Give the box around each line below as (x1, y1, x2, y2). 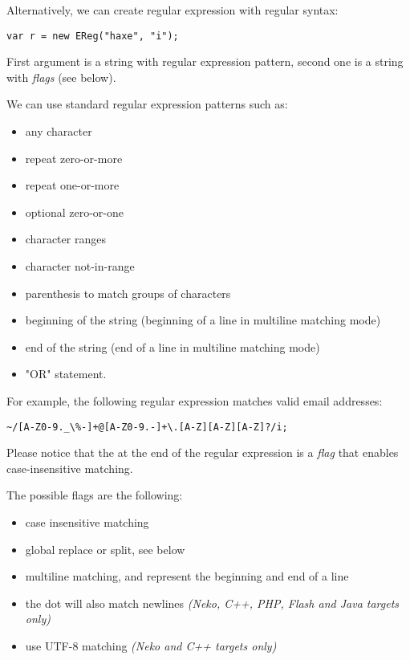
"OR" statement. (25, 365, 107, 382)
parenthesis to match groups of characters (25, 284, 231, 301)
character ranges (25, 230, 106, 247)
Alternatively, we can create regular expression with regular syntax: (6, 2, 339, 18)
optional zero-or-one (25, 203, 124, 220)
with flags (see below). (6, 68, 116, 85)
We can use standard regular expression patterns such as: (6, 96, 288, 112)
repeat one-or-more (25, 177, 120, 194)
